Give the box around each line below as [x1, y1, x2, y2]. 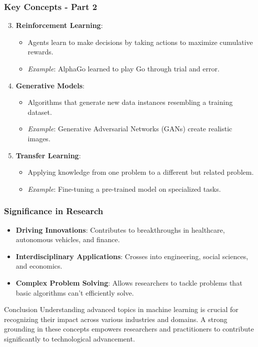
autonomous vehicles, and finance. [15, 234, 120, 245]
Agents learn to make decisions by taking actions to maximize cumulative [27, 36, 253, 47]
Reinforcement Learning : [15, 20, 103, 30]
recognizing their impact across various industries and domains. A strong [4, 314, 227, 324]
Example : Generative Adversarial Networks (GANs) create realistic [27, 123, 232, 134]
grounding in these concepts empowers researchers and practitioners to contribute [4, 324, 254, 334]
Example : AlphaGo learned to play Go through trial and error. [27, 63, 219, 73]
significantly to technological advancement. [4, 333, 135, 344]
